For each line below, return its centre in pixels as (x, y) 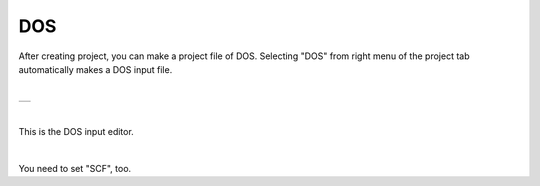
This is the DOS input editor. (76, 132)
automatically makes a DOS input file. (95, 69)
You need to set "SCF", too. (75, 168)
